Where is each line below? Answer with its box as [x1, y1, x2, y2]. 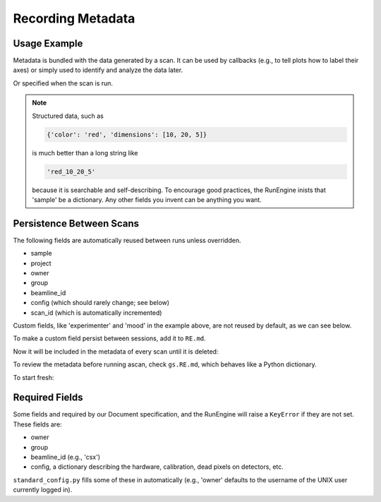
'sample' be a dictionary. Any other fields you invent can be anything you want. [32, 195, 262, 204]
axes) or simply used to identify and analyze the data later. [13, 66, 183, 74]
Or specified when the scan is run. [13, 78, 113, 88]
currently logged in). [13, 486, 73, 494]
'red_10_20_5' [47, 167, 96, 176]
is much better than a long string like [32, 148, 138, 157]
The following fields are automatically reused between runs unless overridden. [13, 236, 241, 244]
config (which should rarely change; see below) [30, 299, 169, 307]
